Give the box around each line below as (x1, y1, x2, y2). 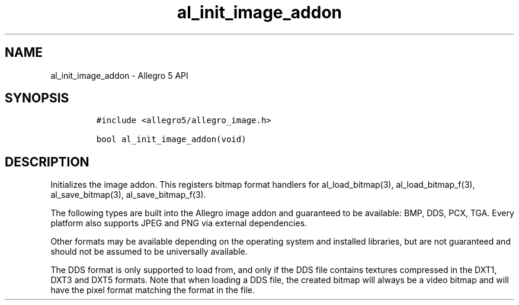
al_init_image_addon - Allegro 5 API (50, 70, 188, 81)
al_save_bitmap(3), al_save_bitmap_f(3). (50, 190, 206, 200)
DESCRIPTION (5, 154, 89, 169)
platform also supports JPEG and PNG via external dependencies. (50, 218, 307, 229)
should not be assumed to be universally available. (50, 246, 248, 257)
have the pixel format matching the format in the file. (50, 285, 255, 296)
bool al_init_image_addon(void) (96, 134, 246, 145)
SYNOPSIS (5, 91, 69, 106)
